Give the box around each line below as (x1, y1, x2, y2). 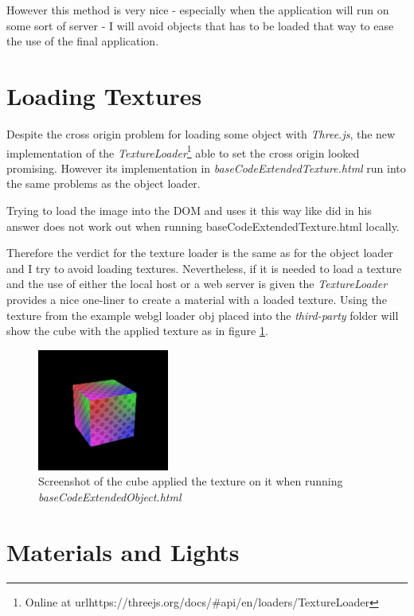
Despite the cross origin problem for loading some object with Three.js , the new (6, 125, 396, 142)
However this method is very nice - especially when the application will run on (6, 2, 389, 18)
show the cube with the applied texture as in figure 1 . (6, 322, 268, 339)
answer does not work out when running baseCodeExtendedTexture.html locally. (6, 217, 400, 234)
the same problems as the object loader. (6, 175, 201, 192)
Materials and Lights (6, 535, 240, 567)
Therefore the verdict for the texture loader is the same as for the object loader (6, 244, 393, 261)
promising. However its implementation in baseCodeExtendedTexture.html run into (6, 159, 406, 176)
